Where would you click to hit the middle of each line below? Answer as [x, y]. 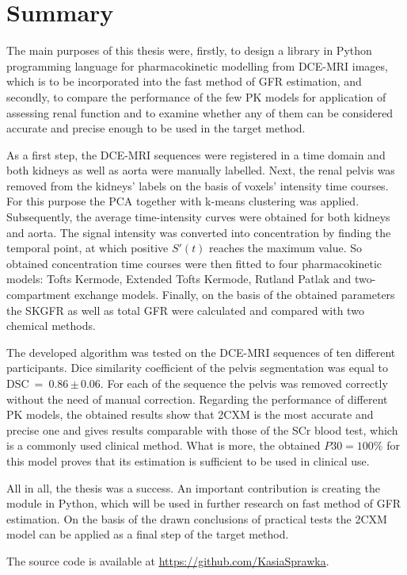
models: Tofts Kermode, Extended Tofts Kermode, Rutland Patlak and [179, 279]
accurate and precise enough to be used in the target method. [156, 128]
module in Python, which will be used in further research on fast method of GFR [204, 503]
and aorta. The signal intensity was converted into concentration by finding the [199, 232]
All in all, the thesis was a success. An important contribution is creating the [193, 487]
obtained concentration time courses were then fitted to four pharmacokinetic [194, 263]
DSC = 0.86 [38, 383]
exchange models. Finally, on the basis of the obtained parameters [234, 295]
